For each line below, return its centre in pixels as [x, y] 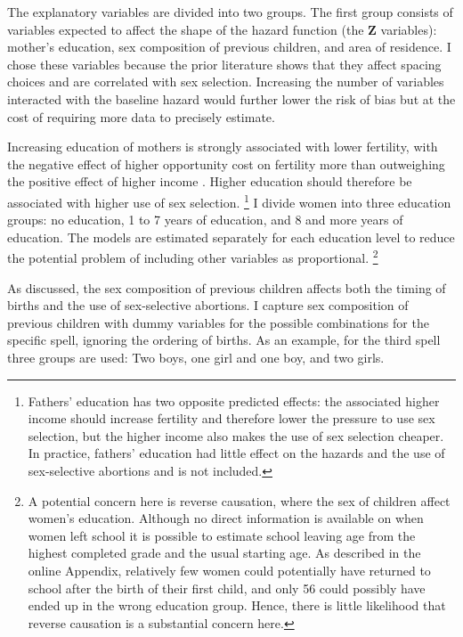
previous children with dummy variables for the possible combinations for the [218, 322]
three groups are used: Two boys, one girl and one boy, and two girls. [196, 357]
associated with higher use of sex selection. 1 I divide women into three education [229, 200]
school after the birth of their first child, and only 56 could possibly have [227, 588]
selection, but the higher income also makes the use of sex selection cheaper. [236, 435]
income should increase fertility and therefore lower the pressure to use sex [231, 418]
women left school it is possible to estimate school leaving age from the [222, 535]
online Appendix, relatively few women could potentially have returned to [229, 570]
